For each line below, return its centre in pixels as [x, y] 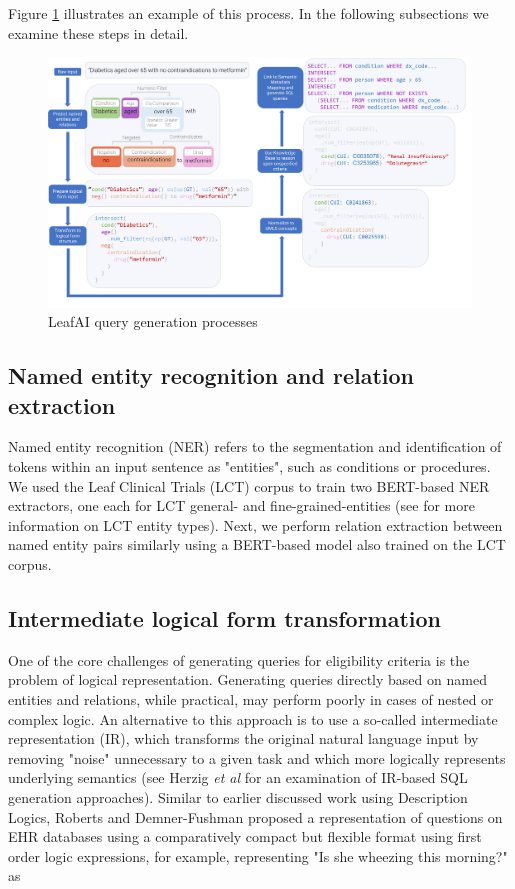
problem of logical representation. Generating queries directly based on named [247, 679]
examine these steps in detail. [98, 32]
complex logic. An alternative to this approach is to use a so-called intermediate [253, 718]
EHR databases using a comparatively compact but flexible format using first [245, 836]
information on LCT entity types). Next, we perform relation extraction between [255, 524]
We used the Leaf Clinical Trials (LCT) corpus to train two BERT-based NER [249, 485]
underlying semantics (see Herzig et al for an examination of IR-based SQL [238, 777]
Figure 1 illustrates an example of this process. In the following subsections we [248, 13]
